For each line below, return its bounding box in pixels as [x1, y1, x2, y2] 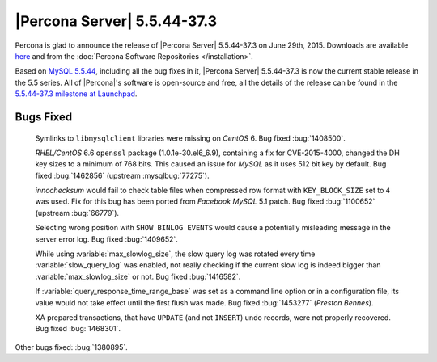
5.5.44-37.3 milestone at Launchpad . [15, 89, 138, 99]
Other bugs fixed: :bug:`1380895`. [15, 342, 129, 351]
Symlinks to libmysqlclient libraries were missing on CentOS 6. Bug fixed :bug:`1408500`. [35, 133, 346, 143]
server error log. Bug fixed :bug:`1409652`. [35, 234, 178, 244]
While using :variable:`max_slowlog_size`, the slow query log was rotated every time [35, 249, 316, 259]
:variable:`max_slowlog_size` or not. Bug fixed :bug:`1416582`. [35, 271, 241, 281]
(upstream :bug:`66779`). [35, 208, 120, 217]
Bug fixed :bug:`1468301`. [35, 324, 121, 334]
